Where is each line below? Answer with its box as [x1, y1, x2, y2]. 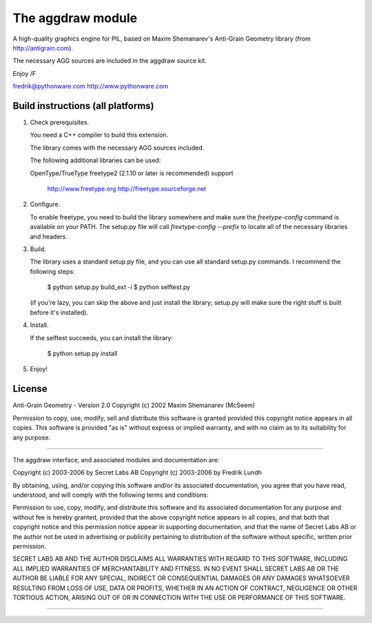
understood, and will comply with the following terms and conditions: [12, 491, 209, 500]
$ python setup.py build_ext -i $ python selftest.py [47, 283, 191, 291]
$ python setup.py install [47, 349, 118, 358]
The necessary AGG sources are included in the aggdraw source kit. [12, 57, 207, 65]
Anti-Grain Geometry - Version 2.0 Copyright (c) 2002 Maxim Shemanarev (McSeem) [12, 401, 256, 410]
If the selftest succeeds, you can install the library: [30, 333, 174, 342]
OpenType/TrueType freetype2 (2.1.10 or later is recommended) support [30, 169, 234, 177]
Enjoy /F [12, 69, 37, 77]
